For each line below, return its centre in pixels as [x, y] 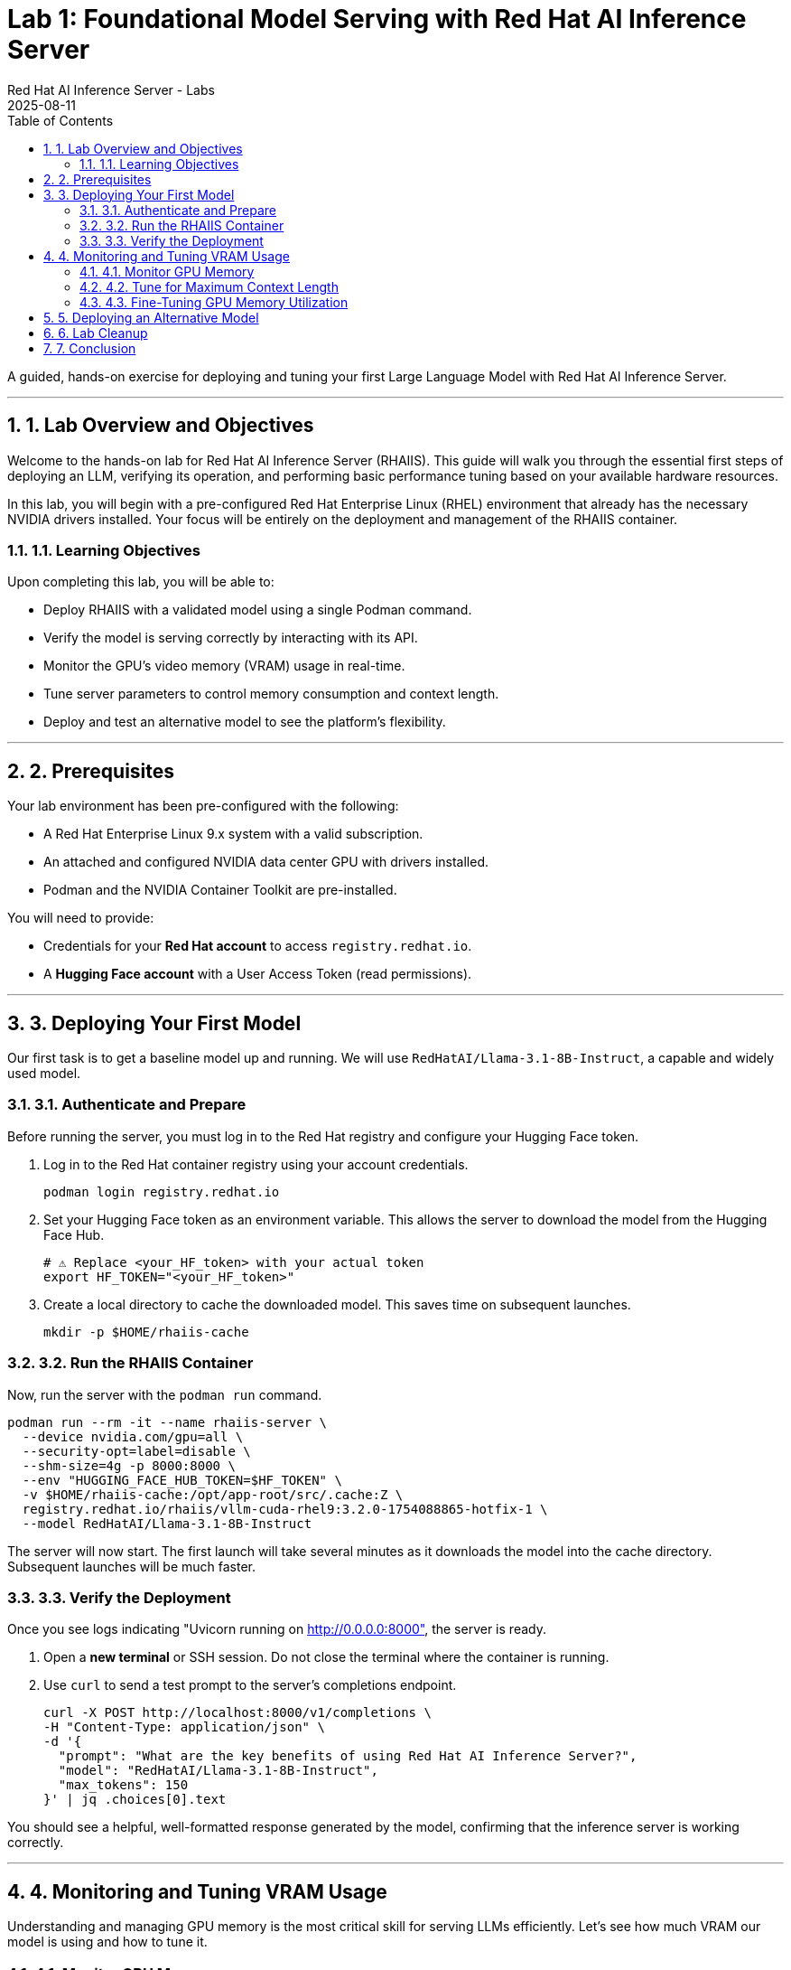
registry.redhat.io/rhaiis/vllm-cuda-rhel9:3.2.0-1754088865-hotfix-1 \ [285, 1509]
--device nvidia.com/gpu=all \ [133, 1436]
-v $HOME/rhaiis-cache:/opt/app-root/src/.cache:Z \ [213, 1494]
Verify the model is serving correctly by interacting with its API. [231, 638]
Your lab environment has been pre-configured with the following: [203, 806]
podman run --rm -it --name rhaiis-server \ [168, 1422]
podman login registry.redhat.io [162, 1191]
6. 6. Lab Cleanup [96, 333]
